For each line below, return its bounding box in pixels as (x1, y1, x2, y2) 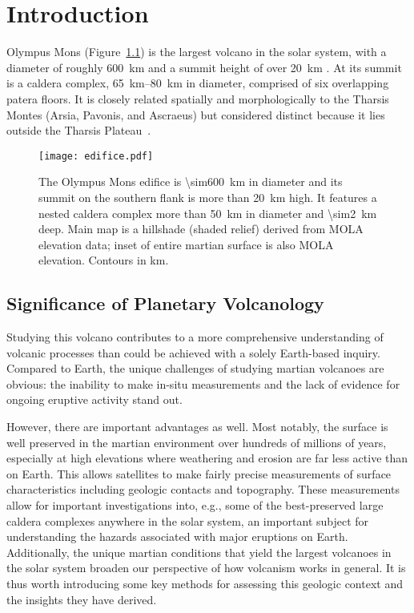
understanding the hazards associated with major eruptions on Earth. (6, 528, 348, 545)
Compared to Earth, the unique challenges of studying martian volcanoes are (6, 360, 384, 377)
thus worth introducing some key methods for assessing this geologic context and (6, 575, 403, 592)
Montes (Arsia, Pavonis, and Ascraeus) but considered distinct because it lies (6, 106, 385, 123)
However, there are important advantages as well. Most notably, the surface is (6, 418, 388, 435)
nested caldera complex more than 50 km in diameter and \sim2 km (38, 204, 377, 221)
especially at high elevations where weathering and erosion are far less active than (6, 450, 408, 466)
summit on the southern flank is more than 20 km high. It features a (38, 188, 377, 205)
